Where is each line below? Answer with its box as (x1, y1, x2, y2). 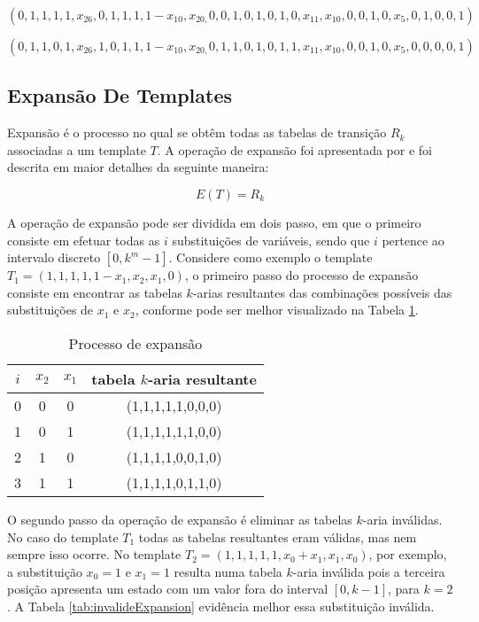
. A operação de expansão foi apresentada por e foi (157, 140, 433, 159)
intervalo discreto (7, 248, 101, 267)
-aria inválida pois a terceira (292, 562, 445, 580)
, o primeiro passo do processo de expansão (184, 266, 419, 284)
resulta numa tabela (174, 562, 282, 580)
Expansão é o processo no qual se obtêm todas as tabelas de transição (7, 123, 387, 142)
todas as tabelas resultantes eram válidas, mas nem (138, 527, 417, 546)
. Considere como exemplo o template (168, 248, 373, 267)
